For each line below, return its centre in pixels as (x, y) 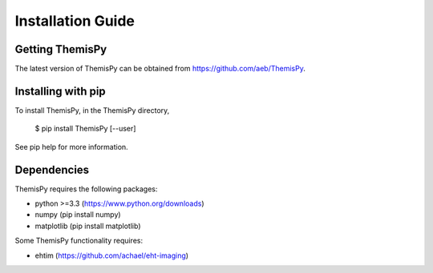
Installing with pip (60, 91)
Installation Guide (75, 21)
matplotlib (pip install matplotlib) (88, 226)
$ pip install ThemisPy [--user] (85, 129)
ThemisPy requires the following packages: (86, 189)
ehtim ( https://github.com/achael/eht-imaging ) (111, 255)
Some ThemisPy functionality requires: (79, 241)
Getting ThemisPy (61, 49)
